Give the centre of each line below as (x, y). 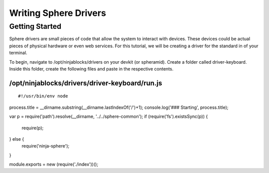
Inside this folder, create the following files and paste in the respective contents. (91, 69)
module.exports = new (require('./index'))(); (54, 165)
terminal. (18, 53)
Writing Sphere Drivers (58, 13)
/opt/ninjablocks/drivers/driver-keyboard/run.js (86, 83)
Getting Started (35, 26)
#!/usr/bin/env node (43, 96)
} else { (17, 139)
